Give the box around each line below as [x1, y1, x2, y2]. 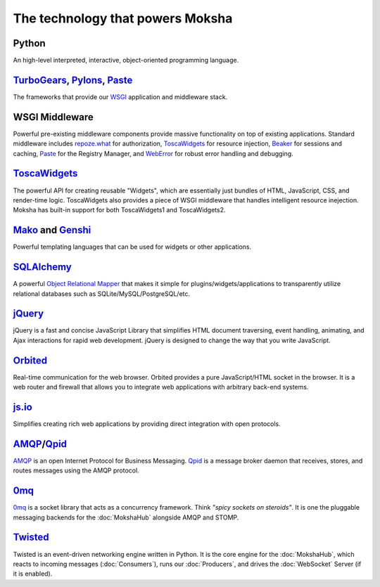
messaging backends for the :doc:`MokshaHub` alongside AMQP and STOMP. [13, 513, 239, 522]
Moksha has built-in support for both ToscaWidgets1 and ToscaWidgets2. [13, 206, 226, 214]
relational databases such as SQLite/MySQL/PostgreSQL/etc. [13, 289, 190, 298]
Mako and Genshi [13, 224, 91, 236]
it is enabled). [13, 569, 53, 578]
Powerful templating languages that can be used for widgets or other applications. [13, 243, 252, 251]
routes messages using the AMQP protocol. [13, 466, 140, 475]
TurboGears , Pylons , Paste [13, 74, 133, 86]
